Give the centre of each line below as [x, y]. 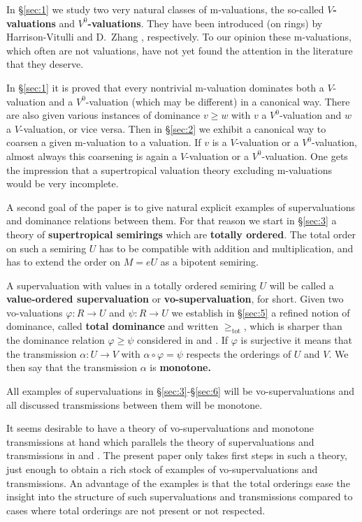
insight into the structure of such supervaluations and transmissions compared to [180, 496]
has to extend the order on [64, 262]
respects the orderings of [239, 353]
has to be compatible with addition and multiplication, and [226, 248]
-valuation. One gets [305, 155]
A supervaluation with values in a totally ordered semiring [131, 285]
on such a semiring [46, 248]
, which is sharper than [293, 326]
